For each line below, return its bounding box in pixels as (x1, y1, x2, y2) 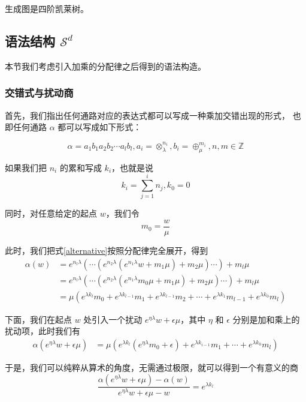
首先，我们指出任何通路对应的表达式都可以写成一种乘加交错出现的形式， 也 (5, 109, 301, 121)
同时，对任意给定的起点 (5, 207, 97, 220)
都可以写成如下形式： (57, 121, 142, 133)
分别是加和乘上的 (232, 313, 300, 325)
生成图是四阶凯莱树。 (5, 2, 89, 14)
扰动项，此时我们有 (5, 325, 80, 337)
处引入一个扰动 (83, 313, 143, 325)
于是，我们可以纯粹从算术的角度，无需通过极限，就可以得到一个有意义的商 (5, 361, 298, 373)
